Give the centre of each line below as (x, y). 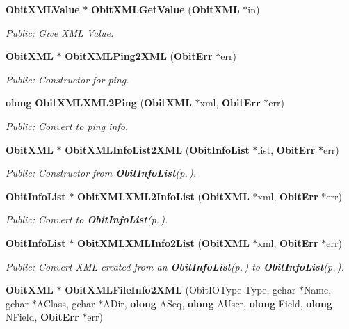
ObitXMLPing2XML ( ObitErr (139, 56)
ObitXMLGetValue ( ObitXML (165, 9)
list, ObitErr (286, 149)
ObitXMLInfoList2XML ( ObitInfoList (157, 149)
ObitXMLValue (43, 9)
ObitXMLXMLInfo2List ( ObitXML (163, 242)
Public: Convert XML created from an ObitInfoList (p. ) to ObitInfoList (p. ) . (175, 266)
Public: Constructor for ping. (67, 79)
